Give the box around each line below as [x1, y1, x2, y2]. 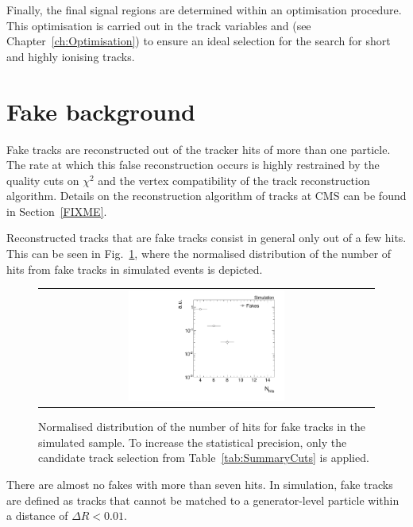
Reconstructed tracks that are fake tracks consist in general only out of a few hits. [6, 229, 407, 246]
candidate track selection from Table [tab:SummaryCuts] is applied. [38, 449, 369, 466]
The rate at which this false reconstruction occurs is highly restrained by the [6, 156, 380, 173]
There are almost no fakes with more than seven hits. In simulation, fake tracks [6, 475, 393, 492]
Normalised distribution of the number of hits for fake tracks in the [38, 418, 365, 435]
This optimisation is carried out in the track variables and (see [6, 17, 311, 33]
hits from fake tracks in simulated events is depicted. [6, 260, 263, 277]
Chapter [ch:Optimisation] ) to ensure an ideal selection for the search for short [6, 33, 391, 49]
